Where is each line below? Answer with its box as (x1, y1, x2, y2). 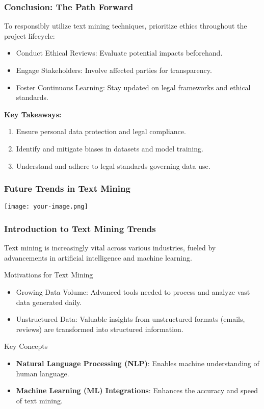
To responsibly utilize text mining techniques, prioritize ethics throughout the (4, 20, 247, 31)
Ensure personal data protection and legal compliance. (16, 126, 186, 137)
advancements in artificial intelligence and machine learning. (4, 252, 192, 263)
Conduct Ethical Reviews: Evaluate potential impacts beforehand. (16, 47, 223, 58)
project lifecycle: (4, 30, 55, 41)
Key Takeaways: (4, 109, 62, 119)
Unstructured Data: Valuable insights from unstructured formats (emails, (16, 314, 245, 324)
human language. (16, 368, 69, 378)
